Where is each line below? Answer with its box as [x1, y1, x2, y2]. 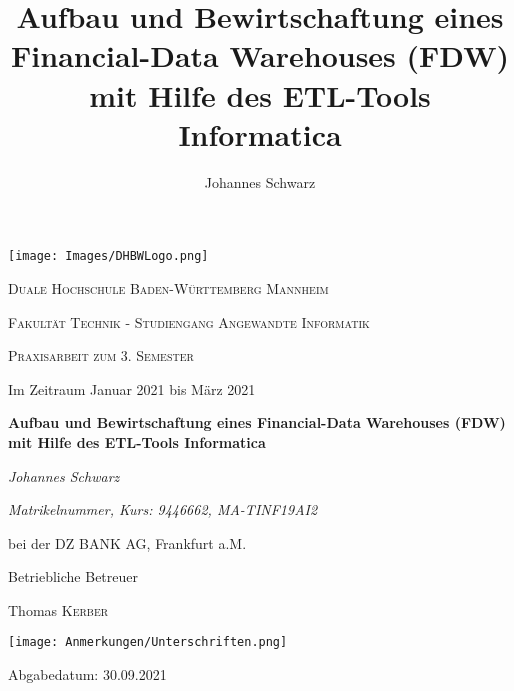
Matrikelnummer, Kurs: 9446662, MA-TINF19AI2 [8, 499, 318, 520]
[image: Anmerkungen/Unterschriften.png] [8, 635, 288, 650]
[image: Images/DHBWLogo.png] [8, 249, 209, 264]
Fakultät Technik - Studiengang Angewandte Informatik [8, 311, 370, 332]
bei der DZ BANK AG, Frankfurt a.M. [8, 532, 247, 553]
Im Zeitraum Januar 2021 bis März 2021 [8, 378, 256, 399]
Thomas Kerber [8, 599, 109, 620]
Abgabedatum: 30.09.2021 [8, 664, 167, 685]
